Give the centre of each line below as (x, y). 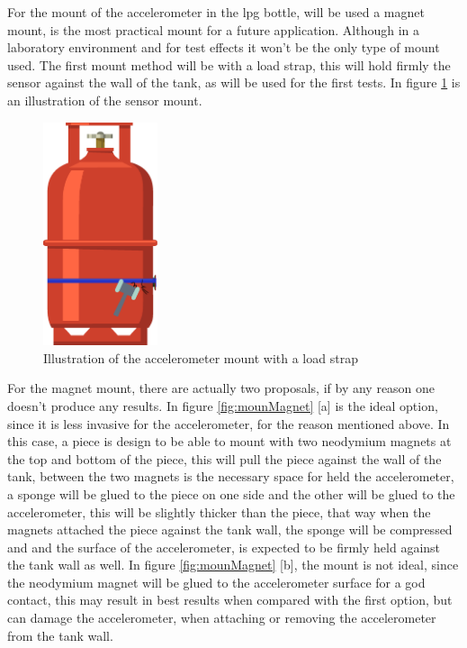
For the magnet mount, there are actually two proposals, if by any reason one (221, 388)
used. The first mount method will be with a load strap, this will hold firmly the (229, 64)
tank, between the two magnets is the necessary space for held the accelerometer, (231, 476)
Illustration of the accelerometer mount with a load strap (201, 357)
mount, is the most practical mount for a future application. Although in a (214, 29)
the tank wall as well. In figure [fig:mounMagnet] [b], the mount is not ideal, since (233, 565)
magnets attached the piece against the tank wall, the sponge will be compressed (230, 529)
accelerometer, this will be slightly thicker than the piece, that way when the (219, 511)
